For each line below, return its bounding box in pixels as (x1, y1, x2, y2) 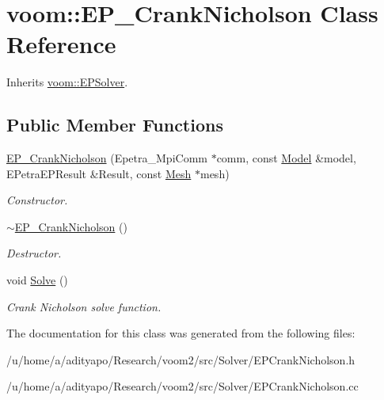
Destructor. (6, 245, 62, 261)
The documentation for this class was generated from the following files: (6, 325, 355, 341)
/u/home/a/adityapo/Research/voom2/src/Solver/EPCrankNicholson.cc (6, 378, 359, 394)
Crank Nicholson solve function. (6, 298, 162, 314)
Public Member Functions (6, 112, 223, 137)
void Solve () (6, 272, 68, 288)
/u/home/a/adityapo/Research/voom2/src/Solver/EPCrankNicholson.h (6, 351, 355, 368)
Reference (6, 28, 116, 60)
